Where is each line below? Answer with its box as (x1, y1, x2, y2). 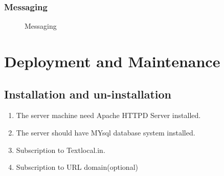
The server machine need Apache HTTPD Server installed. (16, 110, 201, 121)
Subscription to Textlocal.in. (16, 144, 105, 155)
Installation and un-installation (4, 86, 171, 102)
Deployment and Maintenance (4, 51, 220, 71)
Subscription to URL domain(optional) (16, 162, 138, 172)
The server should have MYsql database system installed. (16, 127, 195, 138)
